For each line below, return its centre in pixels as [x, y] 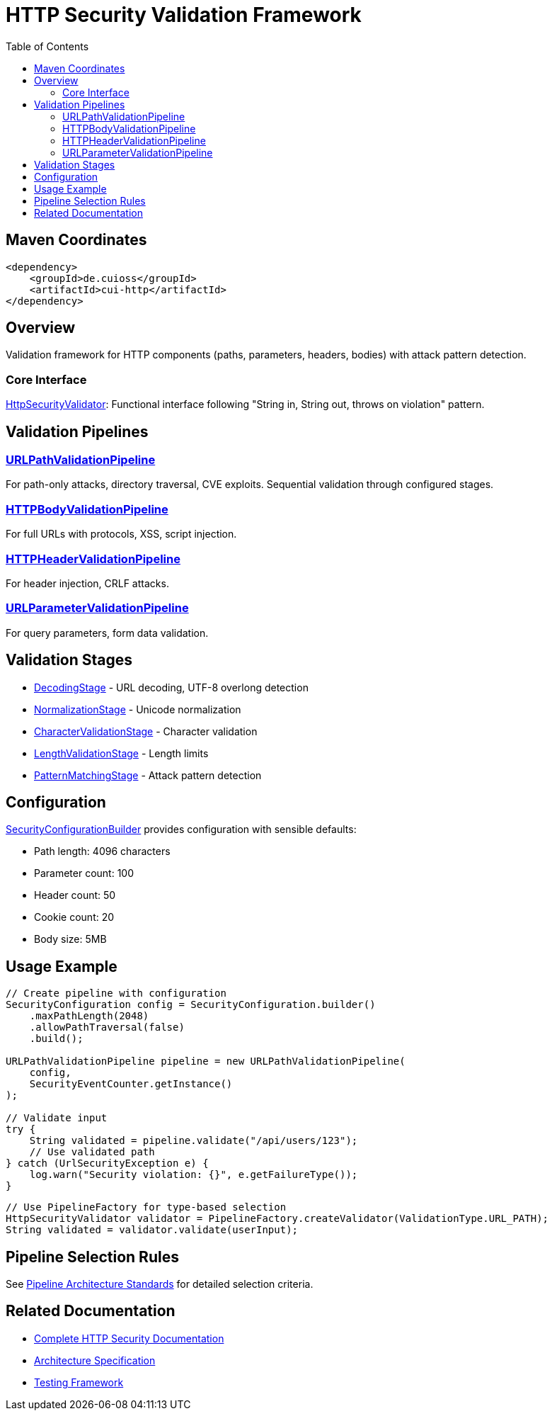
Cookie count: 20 [74, 917]
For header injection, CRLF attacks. [87, 583]
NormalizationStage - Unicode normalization [138, 709]
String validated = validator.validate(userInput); [152, 1230]
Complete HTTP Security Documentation [129, 1338]
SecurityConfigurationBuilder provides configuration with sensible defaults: [181, 829]
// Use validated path [92, 1152]
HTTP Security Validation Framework [184, 15]
